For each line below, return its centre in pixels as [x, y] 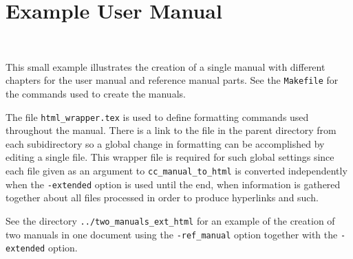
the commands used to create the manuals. [96, 93]
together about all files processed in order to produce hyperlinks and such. [162, 198]
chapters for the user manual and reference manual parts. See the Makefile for [172, 80]
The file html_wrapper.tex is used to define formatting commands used [157, 116]
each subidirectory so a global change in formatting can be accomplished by [165, 143]
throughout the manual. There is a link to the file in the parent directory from [171, 130]
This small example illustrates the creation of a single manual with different [165, 66]
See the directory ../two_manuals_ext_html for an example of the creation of [170, 220]
